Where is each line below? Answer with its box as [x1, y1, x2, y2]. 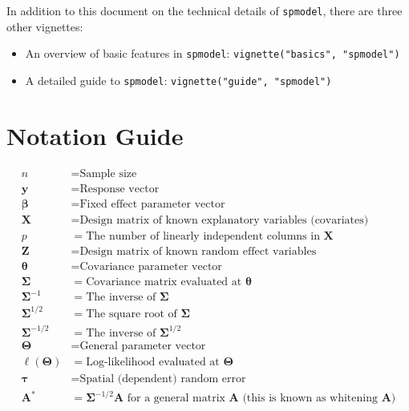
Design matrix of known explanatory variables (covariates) [79, 214, 369, 226]
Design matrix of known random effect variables [79, 245, 317, 257]
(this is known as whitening [242, 393, 378, 405]
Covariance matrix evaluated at [86, 276, 242, 288]
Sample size [79, 167, 137, 179]
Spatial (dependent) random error [79, 373, 246, 385]
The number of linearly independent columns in [86, 230, 320, 242]
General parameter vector [79, 340, 206, 352]
